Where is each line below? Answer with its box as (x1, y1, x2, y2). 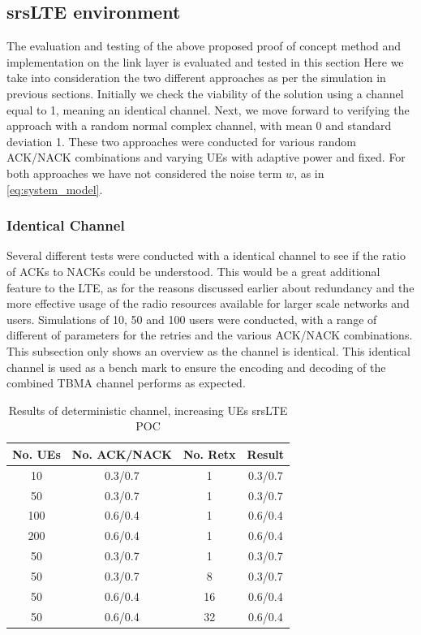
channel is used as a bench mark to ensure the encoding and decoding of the (6, 358, 386, 375)
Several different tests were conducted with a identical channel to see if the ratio (6, 247, 406, 264)
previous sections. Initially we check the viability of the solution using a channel (6, 84, 404, 102)
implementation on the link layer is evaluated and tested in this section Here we (6, 53, 404, 70)
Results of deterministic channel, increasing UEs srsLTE (8, 401, 288, 418)
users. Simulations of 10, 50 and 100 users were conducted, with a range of (6, 310, 377, 327)
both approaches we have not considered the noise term (6, 164, 282, 181)
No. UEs (12, 445, 61, 462)
